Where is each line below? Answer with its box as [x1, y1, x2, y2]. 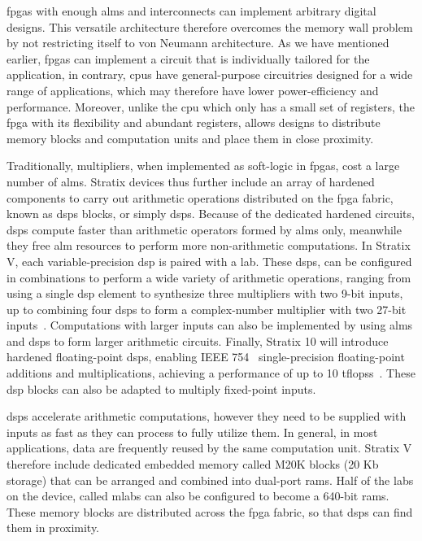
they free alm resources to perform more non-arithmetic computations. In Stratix [7, 237, 411, 254]
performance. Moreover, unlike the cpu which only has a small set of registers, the [7, 98, 415, 115]
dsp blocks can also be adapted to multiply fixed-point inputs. [7, 380, 316, 397]
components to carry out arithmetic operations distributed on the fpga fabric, [7, 189, 394, 206]
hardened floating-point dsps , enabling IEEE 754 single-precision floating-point [7, 348, 405, 365]
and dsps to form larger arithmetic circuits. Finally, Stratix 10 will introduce [7, 332, 389, 349]
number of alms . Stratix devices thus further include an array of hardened [7, 172, 375, 190]
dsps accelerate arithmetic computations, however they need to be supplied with [7, 408, 407, 425]
